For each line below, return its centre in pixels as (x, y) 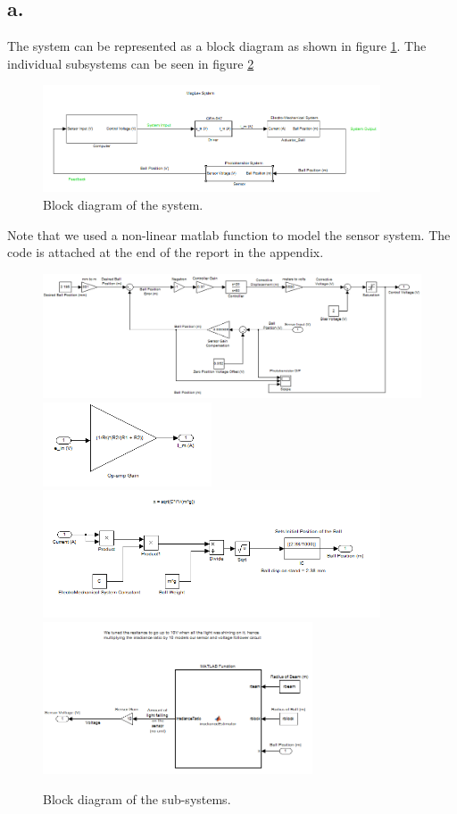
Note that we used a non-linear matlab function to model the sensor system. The (229, 234)
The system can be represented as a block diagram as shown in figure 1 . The (217, 46)
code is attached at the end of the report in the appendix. (166, 252)
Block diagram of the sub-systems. (137, 798)
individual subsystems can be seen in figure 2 (131, 63)
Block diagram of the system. (123, 204)
